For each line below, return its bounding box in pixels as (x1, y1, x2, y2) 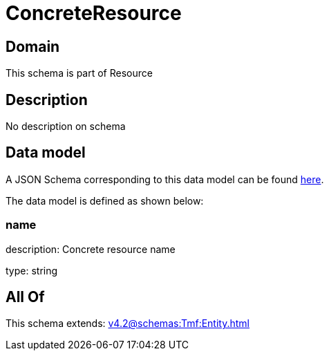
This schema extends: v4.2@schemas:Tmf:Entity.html (6, 317, 250, 330)
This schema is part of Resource (6, 67, 153, 79)
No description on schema (6, 120, 126, 133)
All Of (6, 288, 45, 306)
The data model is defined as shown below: (6, 194, 204, 207)
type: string (6, 264, 58, 277)
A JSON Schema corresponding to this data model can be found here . (6, 173, 324, 185)
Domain (6, 37, 60, 55)
